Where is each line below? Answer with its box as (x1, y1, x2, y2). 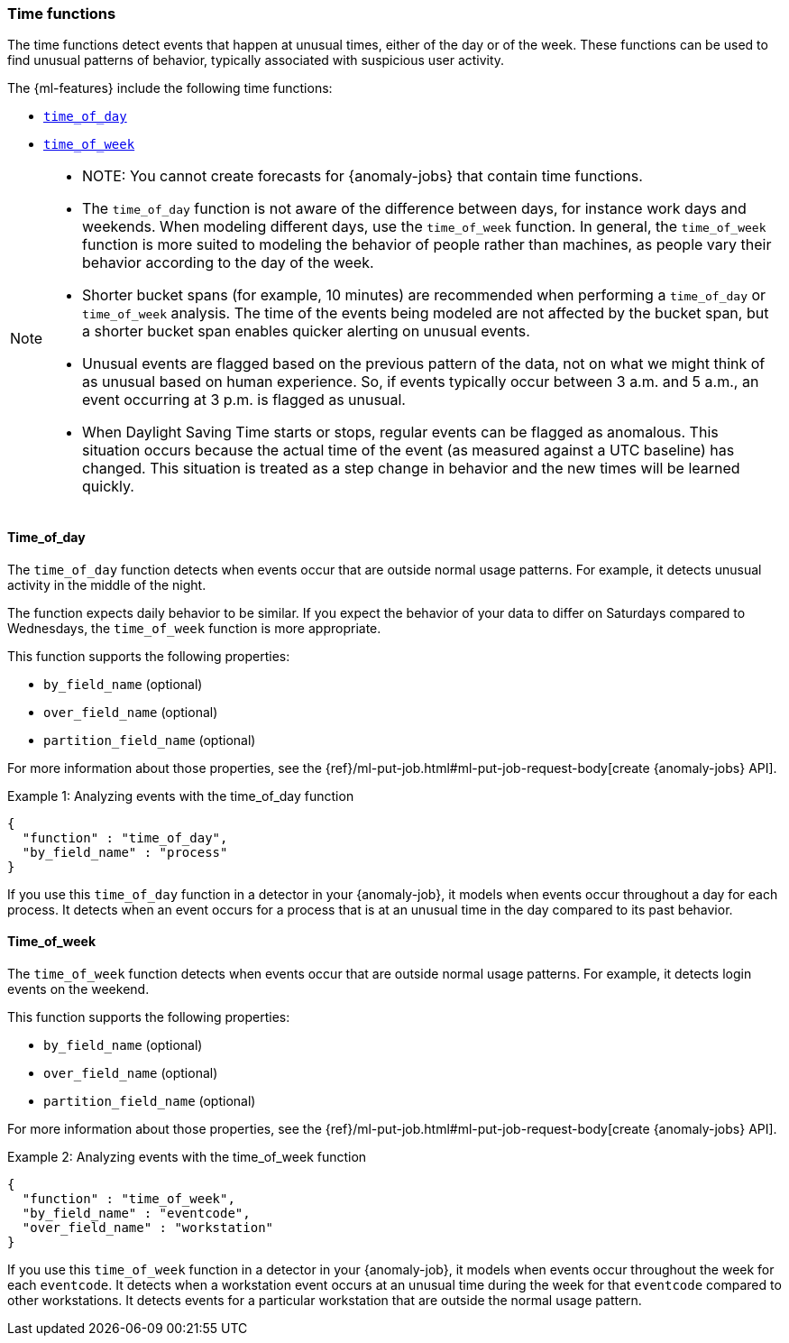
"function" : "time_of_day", (22, 830, 228, 845)
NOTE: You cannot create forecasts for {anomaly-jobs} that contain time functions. (82, 167, 643, 186)
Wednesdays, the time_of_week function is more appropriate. (7, 620, 381, 636)
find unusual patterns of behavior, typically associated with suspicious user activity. (7, 52, 505, 69)
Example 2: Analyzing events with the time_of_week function (7, 1148, 367, 1164)
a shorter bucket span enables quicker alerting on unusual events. (82, 322, 530, 341)
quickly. (82, 477, 134, 496)
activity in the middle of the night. (7, 576, 206, 593)
